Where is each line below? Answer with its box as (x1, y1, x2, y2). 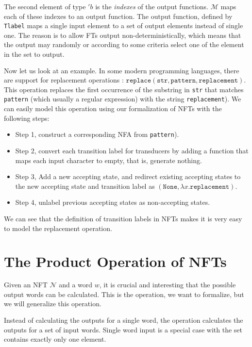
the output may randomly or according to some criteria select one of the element (4, 39, 244, 50)
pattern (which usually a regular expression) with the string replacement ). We (4, 94, 241, 104)
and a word (59, 280, 93, 290)
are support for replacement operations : (4, 75, 124, 85)
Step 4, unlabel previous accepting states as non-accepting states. (15, 197, 210, 207)
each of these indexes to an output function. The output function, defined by (4, 11, 233, 21)
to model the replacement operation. (4, 223, 112, 233)
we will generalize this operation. (4, 298, 101, 309)
